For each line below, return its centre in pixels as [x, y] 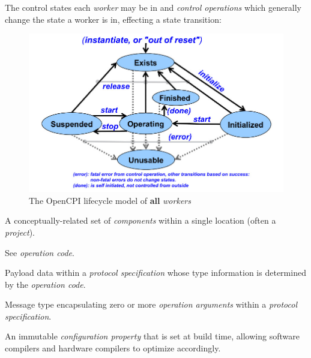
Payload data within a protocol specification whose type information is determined [155, 273]
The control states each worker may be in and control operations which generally [153, 7]
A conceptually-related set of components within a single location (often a [140, 220]
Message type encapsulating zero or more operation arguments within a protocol [151, 304]
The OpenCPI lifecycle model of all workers [110, 200]
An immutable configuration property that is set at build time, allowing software [152, 336]
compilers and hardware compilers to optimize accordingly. [113, 348]
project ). [20, 232]
